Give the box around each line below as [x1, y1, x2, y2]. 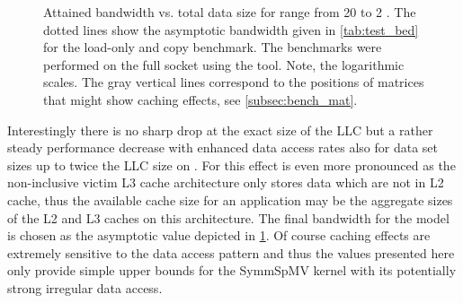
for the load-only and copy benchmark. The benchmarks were [43, 38, 382, 56]
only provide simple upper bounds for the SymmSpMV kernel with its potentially [7, 261, 457, 280]
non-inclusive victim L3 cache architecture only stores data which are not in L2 [7, 173, 444, 192]
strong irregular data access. [7, 278, 163, 297]
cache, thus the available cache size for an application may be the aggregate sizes [7, 190, 453, 209]
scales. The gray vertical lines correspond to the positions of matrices [43, 73, 424, 91]
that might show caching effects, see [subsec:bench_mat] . [43, 90, 358, 108]
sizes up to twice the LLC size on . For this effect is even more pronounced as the [7, 155, 456, 174]
